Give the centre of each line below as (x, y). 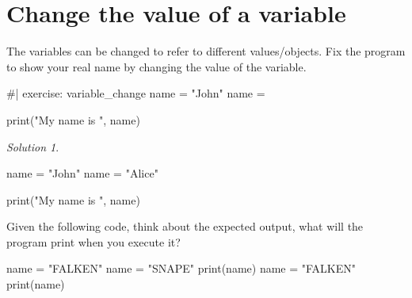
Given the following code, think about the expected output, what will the (185, 226)
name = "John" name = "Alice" (82, 173)
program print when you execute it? (93, 241)
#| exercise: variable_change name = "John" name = (136, 93)
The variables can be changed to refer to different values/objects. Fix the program (206, 51)
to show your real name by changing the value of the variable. (156, 66)
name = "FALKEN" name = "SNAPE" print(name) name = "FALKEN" (181, 268)
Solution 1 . (33, 146)
